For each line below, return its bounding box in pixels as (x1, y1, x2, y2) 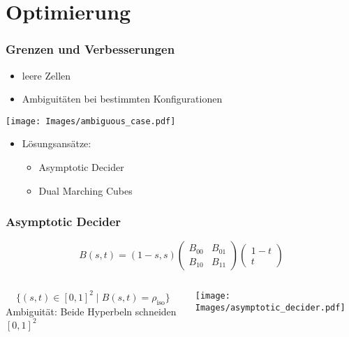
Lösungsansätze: (22, 136, 91, 151)
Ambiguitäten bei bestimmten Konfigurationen (22, 91, 223, 106)
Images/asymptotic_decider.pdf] (195, 303, 346, 313)
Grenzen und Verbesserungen (6, 40, 175, 58)
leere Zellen (22, 68, 71, 82)
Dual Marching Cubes (38, 183, 133, 197)
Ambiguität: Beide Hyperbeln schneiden (6, 304, 177, 318)
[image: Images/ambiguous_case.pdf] (6, 116, 176, 126)
